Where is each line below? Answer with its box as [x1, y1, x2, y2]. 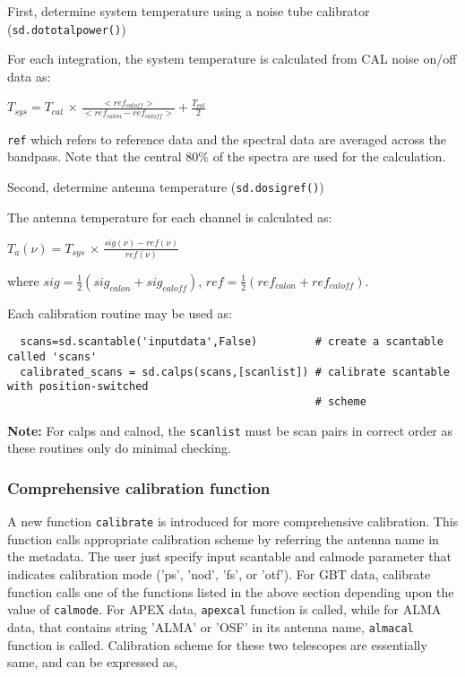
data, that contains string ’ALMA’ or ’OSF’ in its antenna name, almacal [7, 617, 414, 636]
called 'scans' [7, 351, 98, 364]
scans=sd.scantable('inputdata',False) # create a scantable [20, 335, 443, 349]
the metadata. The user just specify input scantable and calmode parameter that [7, 547, 452, 566]
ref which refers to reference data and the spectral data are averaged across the [7, 129, 446, 148]
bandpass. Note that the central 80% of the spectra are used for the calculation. [7, 147, 446, 166]
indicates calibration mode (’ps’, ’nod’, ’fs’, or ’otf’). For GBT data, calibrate [7, 565, 431, 584]
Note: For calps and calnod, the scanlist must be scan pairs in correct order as [7, 421, 453, 439]
